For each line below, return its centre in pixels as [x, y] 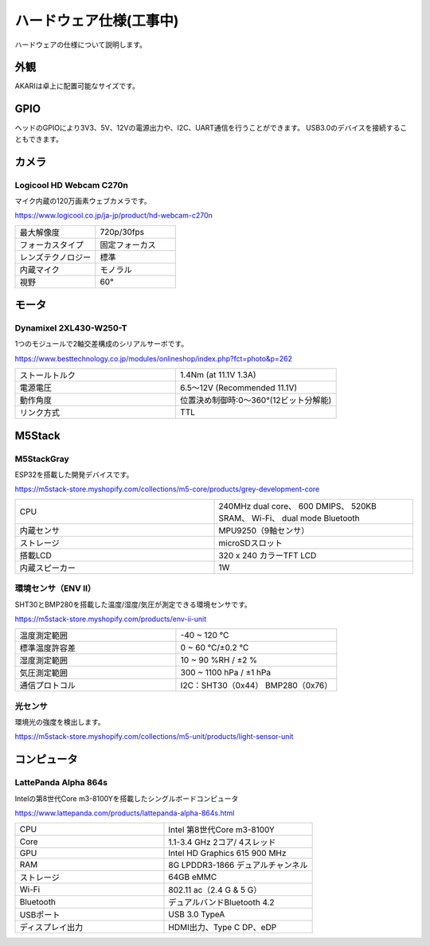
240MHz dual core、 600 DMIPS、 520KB [298, 506]
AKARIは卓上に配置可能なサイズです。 [77, 86]
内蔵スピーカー [47, 568]
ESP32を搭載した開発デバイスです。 [74, 475]
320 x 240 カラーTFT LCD [268, 555]
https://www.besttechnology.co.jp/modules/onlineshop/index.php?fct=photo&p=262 [153, 358]
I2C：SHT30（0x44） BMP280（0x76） [256, 686]
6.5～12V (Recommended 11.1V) [239, 388]
